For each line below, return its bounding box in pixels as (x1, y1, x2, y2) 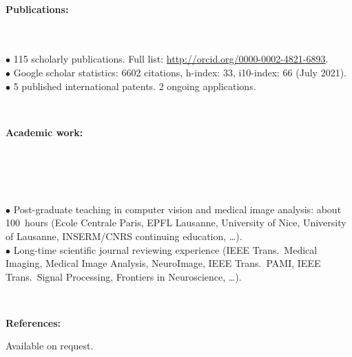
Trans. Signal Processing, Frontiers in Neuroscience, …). (6, 269, 242, 283)
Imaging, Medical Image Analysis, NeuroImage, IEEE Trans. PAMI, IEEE (6, 256, 321, 270)
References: (6, 315, 61, 329)
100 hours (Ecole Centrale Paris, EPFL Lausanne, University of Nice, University (6, 215, 346, 230)
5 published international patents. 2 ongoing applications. (13, 78, 256, 93)
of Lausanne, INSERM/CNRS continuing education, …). (6, 228, 242, 243)
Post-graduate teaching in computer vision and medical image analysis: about (13, 202, 342, 216)
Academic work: (6, 125, 83, 139)
